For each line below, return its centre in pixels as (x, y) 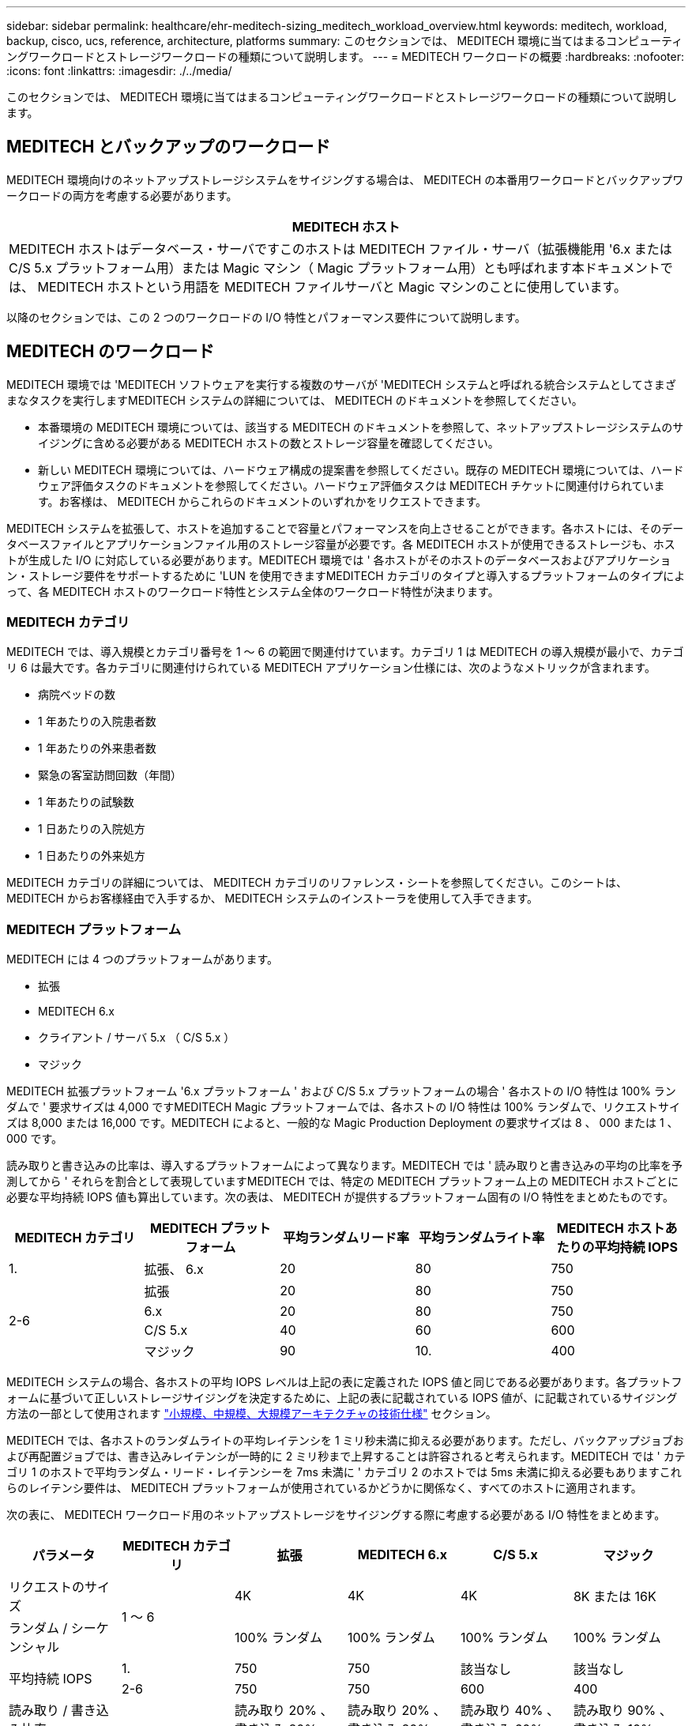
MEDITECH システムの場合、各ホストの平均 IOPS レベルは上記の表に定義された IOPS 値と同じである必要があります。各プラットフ (344, 1382)
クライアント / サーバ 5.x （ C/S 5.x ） (137, 1038)
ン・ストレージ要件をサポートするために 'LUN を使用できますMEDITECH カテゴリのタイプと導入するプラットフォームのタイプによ (346, 575)
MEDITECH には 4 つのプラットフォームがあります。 (143, 959)
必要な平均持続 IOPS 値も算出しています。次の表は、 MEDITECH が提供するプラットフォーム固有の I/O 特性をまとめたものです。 (340, 1197)
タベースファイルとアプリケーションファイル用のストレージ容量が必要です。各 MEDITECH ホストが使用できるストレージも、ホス (341, 544)
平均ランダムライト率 (481, 1238)
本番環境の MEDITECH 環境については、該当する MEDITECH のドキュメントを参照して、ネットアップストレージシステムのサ (361, 427)
